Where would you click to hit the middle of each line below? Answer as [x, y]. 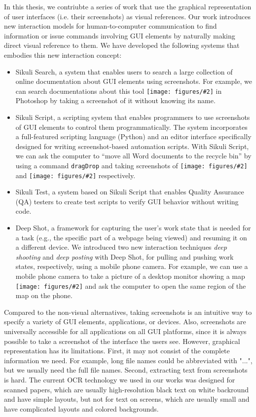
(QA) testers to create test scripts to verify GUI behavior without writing [127, 201]
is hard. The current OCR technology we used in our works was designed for [120, 380]
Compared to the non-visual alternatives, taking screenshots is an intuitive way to [128, 312]
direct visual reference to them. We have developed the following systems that [122, 45]
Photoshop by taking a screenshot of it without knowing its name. [115, 100]
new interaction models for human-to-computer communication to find [110, 26]
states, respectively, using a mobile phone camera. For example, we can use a [132, 266]
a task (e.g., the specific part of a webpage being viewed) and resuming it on [131, 237]
